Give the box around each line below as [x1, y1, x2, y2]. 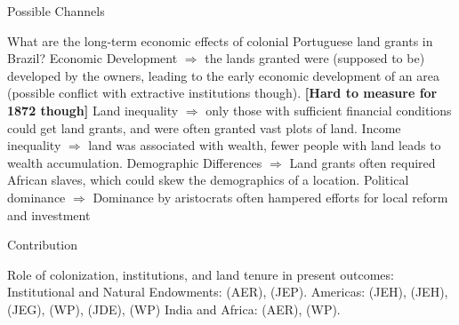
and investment [7, 205, 91, 224]
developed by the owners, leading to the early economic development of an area [7, 66, 439, 84]
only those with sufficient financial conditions [205, 100, 452, 119]
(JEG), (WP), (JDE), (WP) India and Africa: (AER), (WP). [7, 299, 341, 318]
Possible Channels [7, 2, 105, 20]
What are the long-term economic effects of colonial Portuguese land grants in [7, 31, 433, 50]
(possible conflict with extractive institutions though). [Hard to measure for [7, 83, 438, 102]
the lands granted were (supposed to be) [205, 49, 425, 67]
